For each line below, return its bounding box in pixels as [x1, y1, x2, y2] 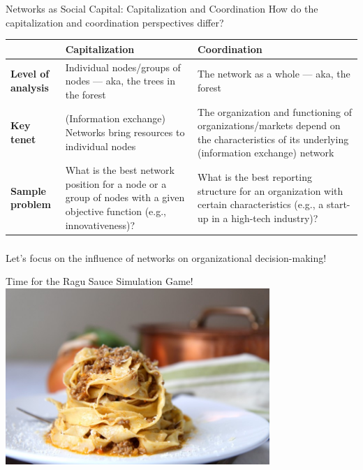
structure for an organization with [198, 183, 343, 198]
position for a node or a [65, 176, 167, 191]
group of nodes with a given [65, 190, 185, 205]
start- [326, 197, 350, 212]
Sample [10, 183, 46, 198]
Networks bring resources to [65, 124, 185, 139]
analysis [10, 80, 49, 94]
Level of [10, 66, 50, 81]
